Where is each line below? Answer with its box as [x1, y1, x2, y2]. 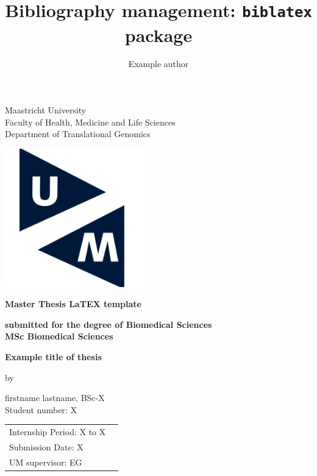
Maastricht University [5, 104, 87, 116]
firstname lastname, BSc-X [5, 391, 105, 404]
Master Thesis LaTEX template [5, 297, 141, 310]
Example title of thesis [5, 350, 102, 363]
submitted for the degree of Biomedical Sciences [5, 318, 212, 330]
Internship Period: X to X [9, 425, 106, 438]
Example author [128, 57, 189, 70]
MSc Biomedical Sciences [5, 330, 113, 343]
